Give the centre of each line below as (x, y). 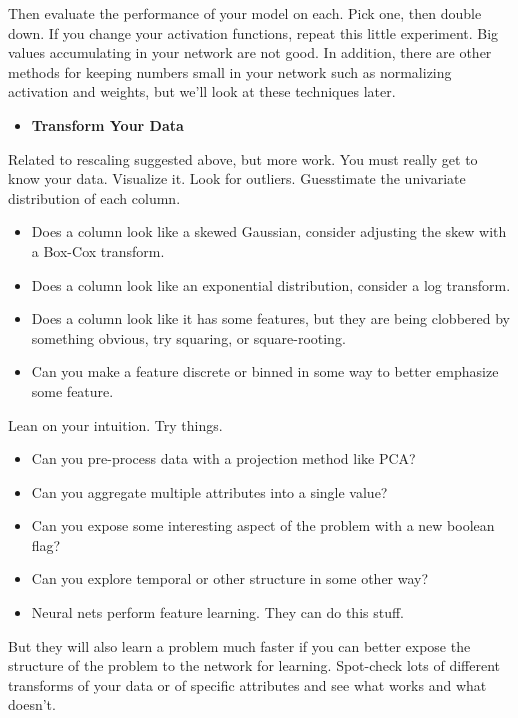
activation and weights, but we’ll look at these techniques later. (202, 91)
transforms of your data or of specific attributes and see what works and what (247, 684)
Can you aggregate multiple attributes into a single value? (209, 491)
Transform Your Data (107, 124)
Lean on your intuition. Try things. (115, 424)
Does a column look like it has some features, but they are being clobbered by (270, 318)
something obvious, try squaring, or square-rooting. (188, 337)
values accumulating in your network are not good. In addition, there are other (250, 52)
